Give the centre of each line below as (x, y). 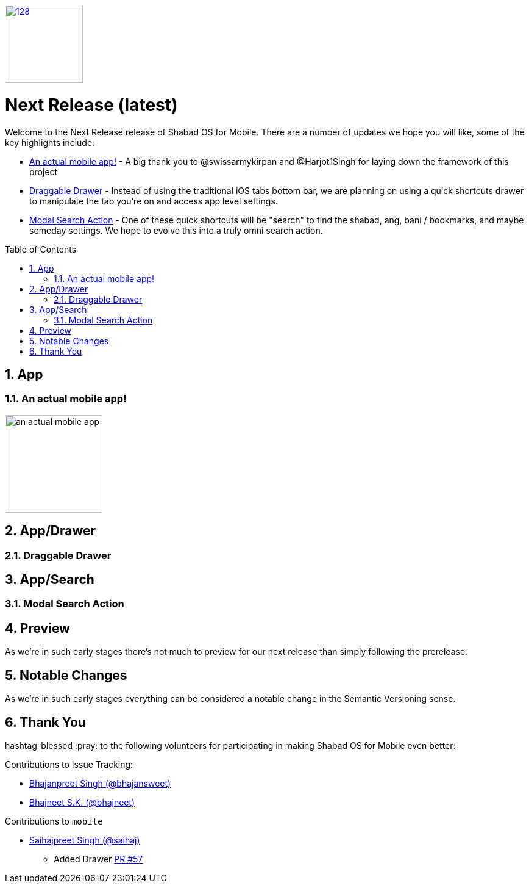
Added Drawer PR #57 (98, 859)
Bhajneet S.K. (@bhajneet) (82, 802)
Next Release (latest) (91, 105)
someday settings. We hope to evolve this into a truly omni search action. (176, 230)
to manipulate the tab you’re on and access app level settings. (154, 201)
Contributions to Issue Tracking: (69, 764)
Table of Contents (41, 249)
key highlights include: (50, 142)
